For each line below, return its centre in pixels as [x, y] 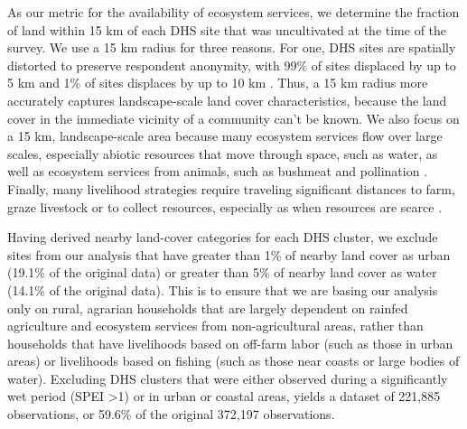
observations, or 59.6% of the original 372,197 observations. [171, 414]
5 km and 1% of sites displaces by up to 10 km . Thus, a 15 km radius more [218, 83]
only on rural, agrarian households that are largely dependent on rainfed [208, 308]
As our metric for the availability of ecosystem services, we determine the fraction [233, 12]
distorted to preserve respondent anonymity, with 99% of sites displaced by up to [232, 65]
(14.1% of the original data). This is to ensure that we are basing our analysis [223, 289]
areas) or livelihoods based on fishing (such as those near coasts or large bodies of [233, 361]
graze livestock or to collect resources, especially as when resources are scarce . [225, 206]
